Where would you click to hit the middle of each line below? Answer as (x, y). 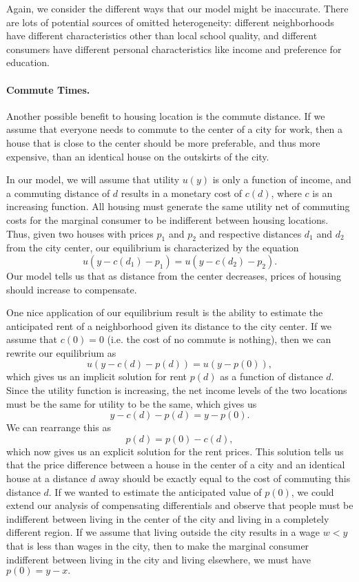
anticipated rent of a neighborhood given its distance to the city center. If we (169, 325)
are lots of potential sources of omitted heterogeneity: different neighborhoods (170, 22)
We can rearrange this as (59, 427)
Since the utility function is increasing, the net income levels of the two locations (177, 390)
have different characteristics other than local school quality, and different (162, 35)
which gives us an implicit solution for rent (97, 376)
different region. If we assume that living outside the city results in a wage (163, 532)
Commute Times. (48, 89)
